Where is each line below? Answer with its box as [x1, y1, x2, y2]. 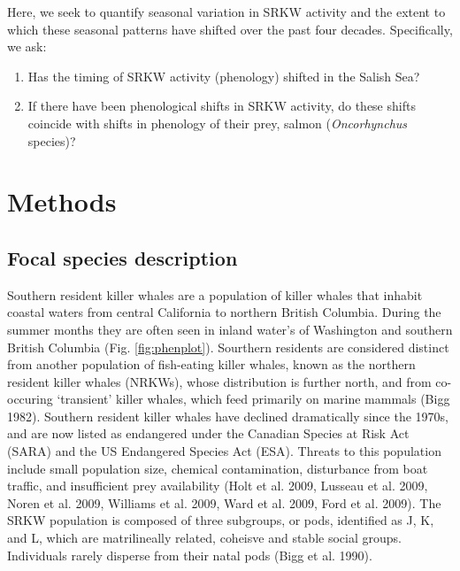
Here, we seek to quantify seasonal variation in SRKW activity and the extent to [7, 3, 446, 20]
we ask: [7, 37, 47, 56]
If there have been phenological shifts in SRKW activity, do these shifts [27, 96, 416, 115]
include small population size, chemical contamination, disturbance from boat [7, 459, 428, 477]
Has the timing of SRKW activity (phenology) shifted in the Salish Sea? [27, 66, 420, 85]
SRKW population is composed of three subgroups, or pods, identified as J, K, [7, 511, 434, 529]
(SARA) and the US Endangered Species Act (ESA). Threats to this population [7, 442, 441, 460]
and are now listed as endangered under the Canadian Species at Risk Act [7, 424, 410, 443]
